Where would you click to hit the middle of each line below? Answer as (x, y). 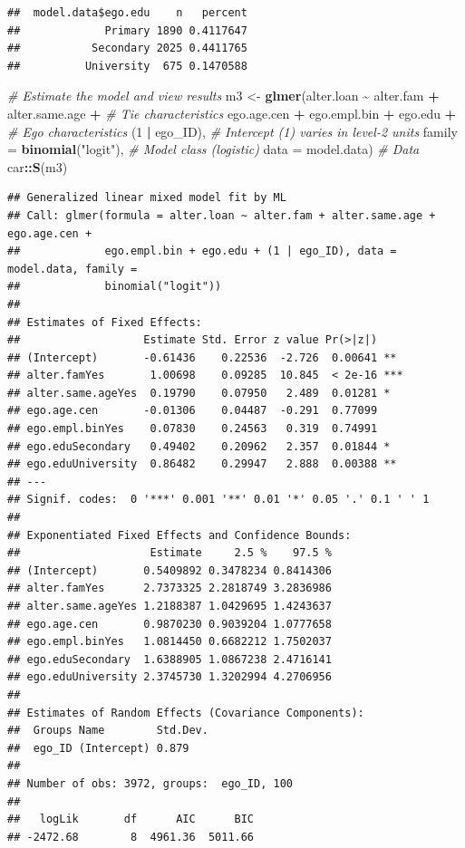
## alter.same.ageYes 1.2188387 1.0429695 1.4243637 (170, 606)
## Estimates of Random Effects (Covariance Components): (186, 713)
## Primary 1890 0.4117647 (127, 30)
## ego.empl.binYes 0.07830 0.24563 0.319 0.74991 (193, 429)
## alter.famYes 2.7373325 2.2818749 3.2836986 (170, 588)
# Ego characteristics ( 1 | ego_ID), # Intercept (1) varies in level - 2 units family (232, 131)
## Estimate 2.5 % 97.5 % (170, 553)
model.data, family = (73, 269)
